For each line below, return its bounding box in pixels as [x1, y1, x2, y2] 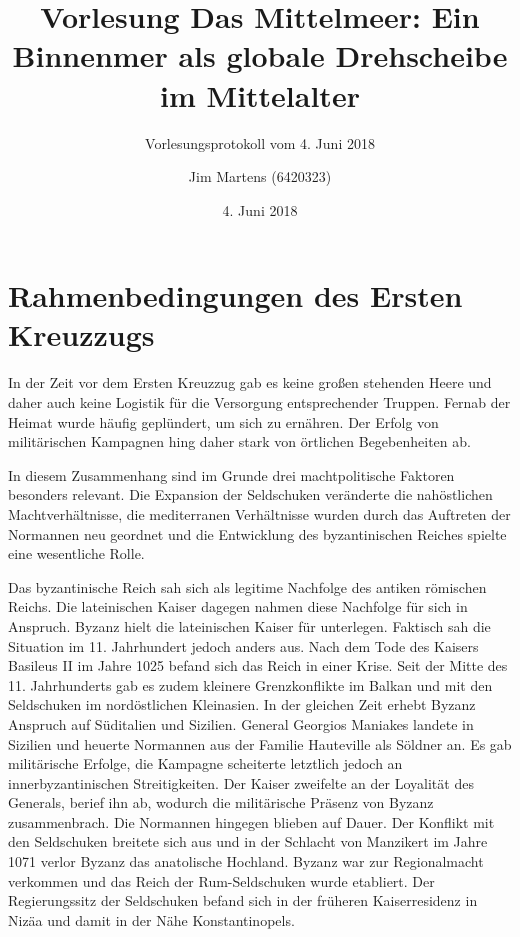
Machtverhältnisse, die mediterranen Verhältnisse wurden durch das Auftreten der [8, 503, 511, 524]
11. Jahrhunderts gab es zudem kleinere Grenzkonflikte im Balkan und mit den [8, 674, 493, 695]
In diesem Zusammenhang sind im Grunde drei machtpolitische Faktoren [8, 464, 455, 485]
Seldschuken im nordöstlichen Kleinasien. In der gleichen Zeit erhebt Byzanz [8, 694, 476, 715]
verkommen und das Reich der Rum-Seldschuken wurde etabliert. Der [8, 870, 435, 891]
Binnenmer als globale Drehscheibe [12, 35, 508, 76]
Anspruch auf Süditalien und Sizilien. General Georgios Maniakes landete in [8, 713, 474, 734]
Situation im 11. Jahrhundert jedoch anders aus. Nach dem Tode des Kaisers [8, 635, 479, 656]
